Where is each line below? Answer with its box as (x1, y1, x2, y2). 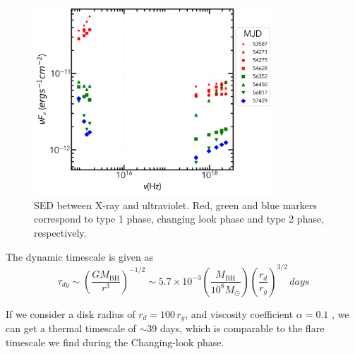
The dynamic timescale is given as (6, 249, 154, 264)
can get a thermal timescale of (6, 321, 136, 336)
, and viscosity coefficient (185, 306, 294, 321)
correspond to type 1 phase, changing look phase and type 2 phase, (34, 211, 325, 226)
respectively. (34, 225, 87, 240)
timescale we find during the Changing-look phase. (6, 334, 224, 349)
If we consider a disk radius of (6, 306, 136, 321)
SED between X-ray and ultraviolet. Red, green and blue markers (34, 197, 318, 212)
